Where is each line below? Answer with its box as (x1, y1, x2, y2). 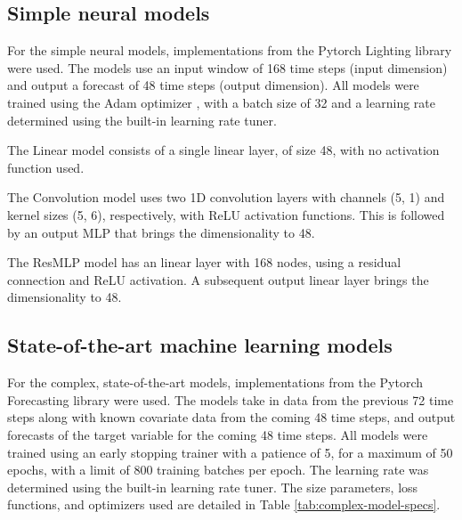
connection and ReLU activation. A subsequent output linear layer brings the (7, 270, 429, 288)
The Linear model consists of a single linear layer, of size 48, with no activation (7, 141, 440, 159)
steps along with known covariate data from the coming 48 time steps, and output (7, 408, 456, 427)
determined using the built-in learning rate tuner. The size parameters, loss (7, 477, 418, 496)
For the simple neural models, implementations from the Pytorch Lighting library (7, 41, 452, 60)
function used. (7, 158, 85, 176)
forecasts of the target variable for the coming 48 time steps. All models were (7, 425, 428, 443)
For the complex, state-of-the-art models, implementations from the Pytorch (7, 373, 424, 392)
